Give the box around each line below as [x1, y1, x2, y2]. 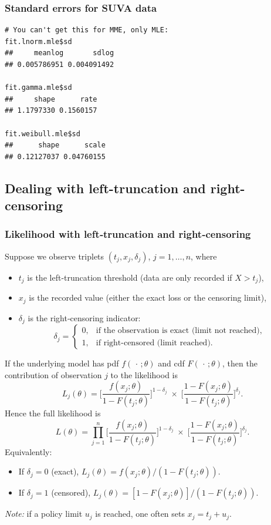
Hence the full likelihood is [5, 407, 101, 419]
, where [191, 250, 217, 262]
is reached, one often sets [95, 507, 185, 520]
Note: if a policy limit [5, 507, 83, 520]
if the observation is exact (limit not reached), [96, 326, 262, 335]
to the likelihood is [110, 368, 178, 381]
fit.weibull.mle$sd [5, 129, 80, 138]
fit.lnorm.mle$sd [5, 37, 72, 46]
